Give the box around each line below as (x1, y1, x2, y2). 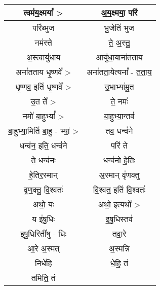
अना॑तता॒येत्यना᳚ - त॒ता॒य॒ (87, 66, 152, 78)
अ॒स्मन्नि (109, 242, 130, 254)
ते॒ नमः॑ (110, 95, 128, 107)
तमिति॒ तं (31, 272, 56, 283)
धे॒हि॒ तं (110, 257, 129, 269)
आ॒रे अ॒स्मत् (27, 242, 60, 254)
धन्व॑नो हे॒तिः (103, 154, 136, 166)
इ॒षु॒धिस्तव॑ (106, 213, 133, 225)
